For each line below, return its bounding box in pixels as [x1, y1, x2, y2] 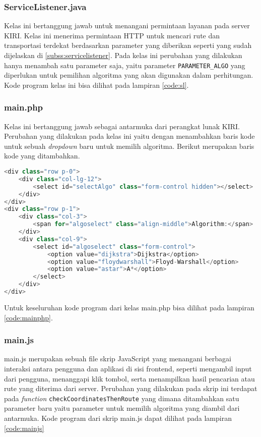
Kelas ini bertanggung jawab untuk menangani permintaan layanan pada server [4, 20, 250, 31]
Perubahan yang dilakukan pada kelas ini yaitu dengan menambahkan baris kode [4, 131, 255, 141]
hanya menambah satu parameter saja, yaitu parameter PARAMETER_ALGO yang [4, 60, 245, 70]
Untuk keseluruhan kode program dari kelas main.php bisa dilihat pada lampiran [4, 302, 254, 312]
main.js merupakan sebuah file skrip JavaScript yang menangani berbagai [4, 353, 231, 364]
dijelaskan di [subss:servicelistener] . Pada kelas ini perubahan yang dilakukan [4, 50, 242, 60]
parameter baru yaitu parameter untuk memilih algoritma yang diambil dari [4, 403, 240, 413]
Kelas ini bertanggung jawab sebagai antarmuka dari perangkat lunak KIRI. [4, 121, 240, 131]
